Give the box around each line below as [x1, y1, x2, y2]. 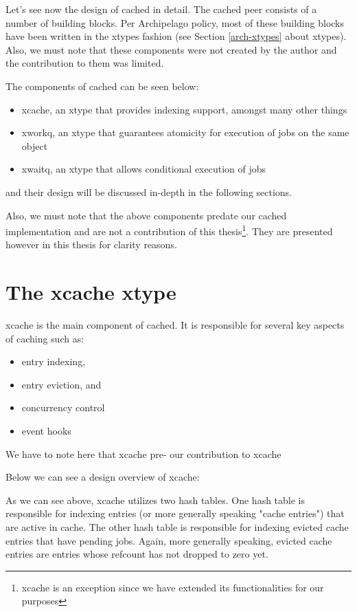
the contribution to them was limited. [5, 56, 164, 70]
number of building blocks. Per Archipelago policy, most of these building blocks [5, 15, 345, 30]
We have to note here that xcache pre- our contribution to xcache [5, 446, 281, 461]
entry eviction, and [21, 377, 102, 391]
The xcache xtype [5, 278, 176, 306]
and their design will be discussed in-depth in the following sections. [5, 184, 292, 199]
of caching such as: [5, 331, 84, 345]
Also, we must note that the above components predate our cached [5, 208, 287, 222]
